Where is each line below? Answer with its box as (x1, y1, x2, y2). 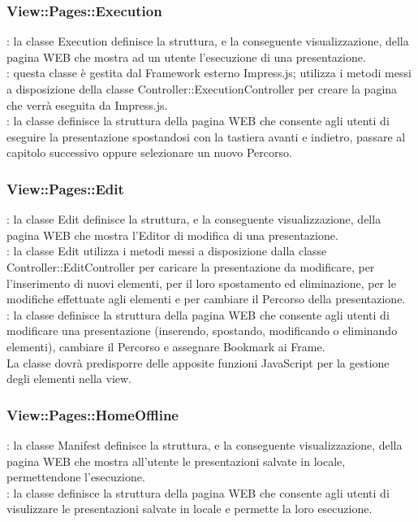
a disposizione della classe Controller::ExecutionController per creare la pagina (6, 80, 398, 97)
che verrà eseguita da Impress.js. (6, 96, 168, 113)
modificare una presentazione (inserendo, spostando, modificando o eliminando (6, 322, 398, 339)
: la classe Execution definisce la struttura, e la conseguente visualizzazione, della (6, 33, 409, 50)
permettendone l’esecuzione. (6, 468, 145, 485)
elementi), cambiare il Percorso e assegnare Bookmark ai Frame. (6, 337, 325, 355)
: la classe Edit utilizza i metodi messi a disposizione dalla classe (6, 242, 327, 259)
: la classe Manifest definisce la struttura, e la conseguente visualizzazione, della (6, 436, 403, 453)
